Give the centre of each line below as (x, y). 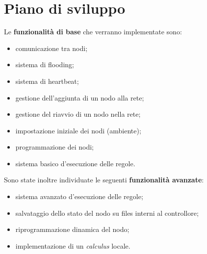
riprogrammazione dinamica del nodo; (72, 229)
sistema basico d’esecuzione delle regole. (75, 163)
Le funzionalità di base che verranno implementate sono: (93, 32)
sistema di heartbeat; (47, 81)
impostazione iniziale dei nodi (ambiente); (78, 130)
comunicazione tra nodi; (52, 48)
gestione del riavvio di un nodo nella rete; (78, 114)
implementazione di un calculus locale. (73, 245)
